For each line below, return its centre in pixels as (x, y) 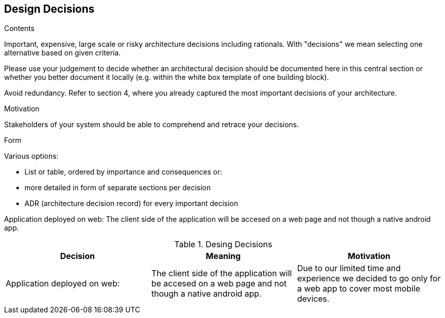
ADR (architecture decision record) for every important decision (132, 204)
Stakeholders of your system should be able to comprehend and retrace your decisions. (152, 125)
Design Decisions (49, 9)
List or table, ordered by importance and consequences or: (123, 172)
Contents (19, 28)
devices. (313, 299)
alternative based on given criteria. (62, 53)
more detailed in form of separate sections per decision (118, 188)
